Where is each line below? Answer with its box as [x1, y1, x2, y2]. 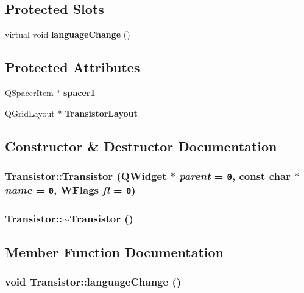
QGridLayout [5, 106, 55, 119]
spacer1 [63, 86, 96, 98]
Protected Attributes [5, 58, 140, 77]
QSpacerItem [5, 86, 54, 98]
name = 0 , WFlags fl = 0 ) [5, 182, 136, 198]
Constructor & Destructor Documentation [5, 136, 277, 155]
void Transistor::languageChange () [5, 274, 182, 289]
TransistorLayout [64, 106, 138, 119]
